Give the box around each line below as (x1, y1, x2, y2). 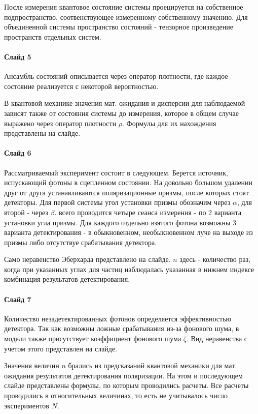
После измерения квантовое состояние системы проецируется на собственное (4, 2, 243, 12)
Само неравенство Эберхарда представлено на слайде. (4, 254, 171, 264)
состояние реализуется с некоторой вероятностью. (4, 80, 159, 91)
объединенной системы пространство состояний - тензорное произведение (4, 21, 234, 32)
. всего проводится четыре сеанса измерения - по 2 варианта (54, 206, 242, 217)
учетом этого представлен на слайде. (4, 343, 118, 353)
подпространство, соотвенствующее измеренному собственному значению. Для (4, 11, 248, 22)
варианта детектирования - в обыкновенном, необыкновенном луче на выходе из (4, 227, 253, 238)
